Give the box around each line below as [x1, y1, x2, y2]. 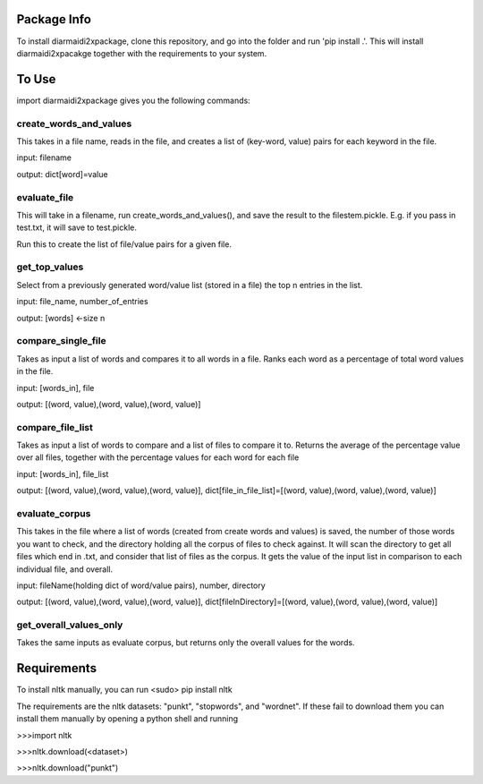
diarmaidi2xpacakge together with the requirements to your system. [16, 47, 267, 58]
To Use [16, 72, 56, 87]
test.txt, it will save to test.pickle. [16, 222, 138, 233]
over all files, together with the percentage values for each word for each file [16, 452, 300, 463]
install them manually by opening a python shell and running [16, 713, 239, 724]
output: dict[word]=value [16, 168, 108, 179]
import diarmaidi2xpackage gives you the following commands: [16, 95, 250, 106]
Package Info [16, 12, 91, 27]
